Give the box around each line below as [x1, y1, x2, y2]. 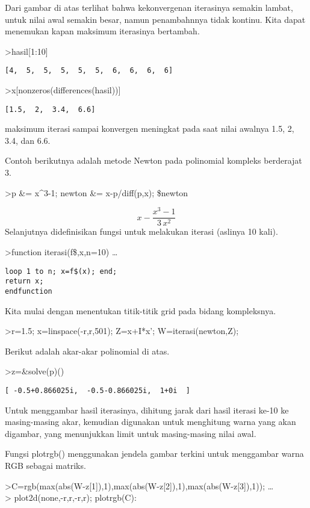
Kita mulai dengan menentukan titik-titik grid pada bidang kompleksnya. [5, 304, 276, 317]
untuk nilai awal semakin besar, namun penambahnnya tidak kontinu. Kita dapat [5, 13, 306, 25]
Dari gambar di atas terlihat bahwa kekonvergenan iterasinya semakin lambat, [5, 1, 293, 13]
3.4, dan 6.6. [5, 134, 51, 146]
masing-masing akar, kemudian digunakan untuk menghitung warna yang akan [5, 415, 296, 428]
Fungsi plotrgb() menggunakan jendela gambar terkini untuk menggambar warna [5, 447, 304, 460]
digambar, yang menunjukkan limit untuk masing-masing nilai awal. [5, 427, 256, 439]
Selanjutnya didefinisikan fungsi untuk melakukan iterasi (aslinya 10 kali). [5, 225, 278, 238]
